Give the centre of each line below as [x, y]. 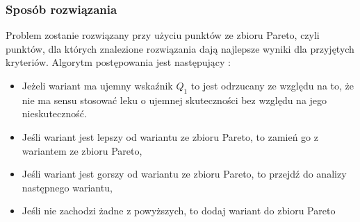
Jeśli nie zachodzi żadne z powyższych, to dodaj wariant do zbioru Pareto [179, 211]
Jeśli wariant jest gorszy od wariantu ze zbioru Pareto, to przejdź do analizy [184, 174]
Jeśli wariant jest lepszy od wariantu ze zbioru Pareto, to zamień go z [170, 136]
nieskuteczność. [54, 113]
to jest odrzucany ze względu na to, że [272, 85]
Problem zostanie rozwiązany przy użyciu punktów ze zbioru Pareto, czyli [163, 35]
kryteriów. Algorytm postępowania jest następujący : [118, 62]
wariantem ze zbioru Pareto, [82, 150]
